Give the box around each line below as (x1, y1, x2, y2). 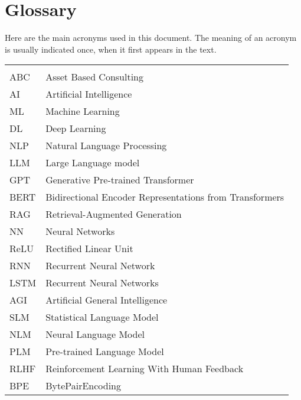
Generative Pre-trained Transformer (45, 173, 194, 187)
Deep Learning (45, 121, 106, 136)
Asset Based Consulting (45, 70, 144, 84)
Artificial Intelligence (45, 87, 132, 101)
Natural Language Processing (45, 138, 167, 153)
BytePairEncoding (45, 379, 121, 393)
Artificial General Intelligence (45, 293, 168, 307)
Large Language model (45, 156, 140, 170)
